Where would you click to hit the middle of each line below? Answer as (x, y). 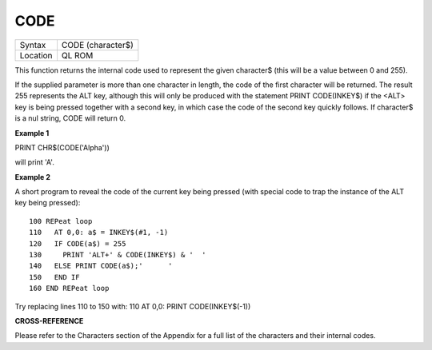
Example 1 (32, 133)
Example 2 (33, 177)
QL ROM (77, 55)
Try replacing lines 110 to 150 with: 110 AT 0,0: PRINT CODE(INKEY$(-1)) (133, 306)
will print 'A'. (35, 162)
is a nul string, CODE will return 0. (70, 118)
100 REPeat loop (61, 221)
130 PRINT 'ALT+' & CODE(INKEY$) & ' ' (118, 255)
